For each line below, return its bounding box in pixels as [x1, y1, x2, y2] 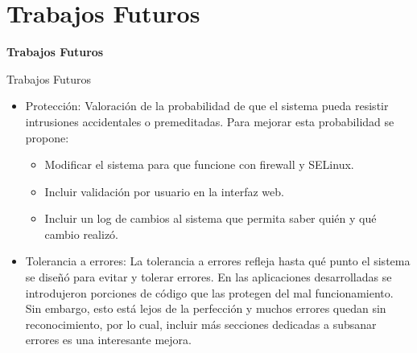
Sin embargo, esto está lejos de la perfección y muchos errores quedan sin [25, 300, 386, 317]
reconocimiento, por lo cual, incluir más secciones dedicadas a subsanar [25, 315, 377, 332]
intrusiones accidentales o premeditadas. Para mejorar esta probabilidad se [25, 113, 394, 129]
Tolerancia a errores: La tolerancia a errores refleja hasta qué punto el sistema [25, 252, 411, 269]
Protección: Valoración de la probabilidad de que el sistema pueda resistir [25, 97, 389, 114]
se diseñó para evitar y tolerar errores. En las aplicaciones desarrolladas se [25, 269, 392, 285]
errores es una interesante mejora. [25, 331, 192, 348]
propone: [25, 129, 69, 146]
